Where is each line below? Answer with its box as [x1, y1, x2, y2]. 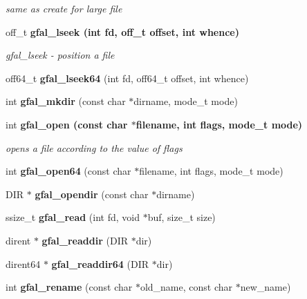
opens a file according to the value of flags [6, 140, 183, 155]
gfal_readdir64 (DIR [51, 256, 149, 271]
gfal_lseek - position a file [6, 48, 115, 62]
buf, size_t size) [147, 210, 216, 224]
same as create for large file [6, 1, 122, 15]
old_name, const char [140, 280, 233, 294]
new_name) [240, 280, 291, 294]
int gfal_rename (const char [6, 280, 133, 294]
